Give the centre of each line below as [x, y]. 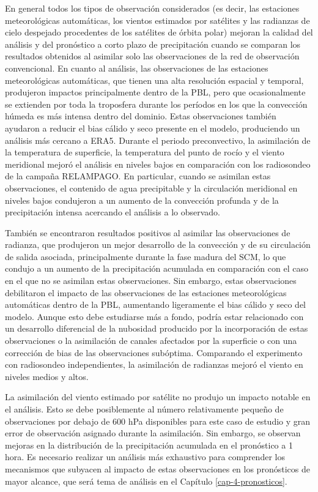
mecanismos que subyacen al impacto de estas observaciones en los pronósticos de [157, 468]
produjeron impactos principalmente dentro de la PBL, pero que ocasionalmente [155, 92]
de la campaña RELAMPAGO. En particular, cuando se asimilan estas [138, 176]
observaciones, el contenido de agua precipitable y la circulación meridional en [151, 188]
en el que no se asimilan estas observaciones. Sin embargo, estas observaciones [151, 281]
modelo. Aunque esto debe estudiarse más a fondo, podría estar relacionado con [154, 316]
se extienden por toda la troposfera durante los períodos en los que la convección [156, 104]
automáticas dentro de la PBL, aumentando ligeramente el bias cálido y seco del [156, 304]
